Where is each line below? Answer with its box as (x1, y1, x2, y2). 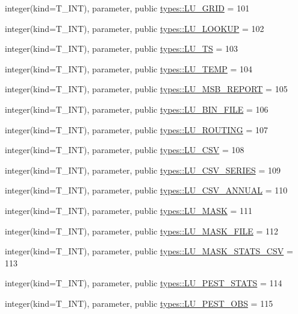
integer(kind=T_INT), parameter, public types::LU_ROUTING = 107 (5, 123, 269, 136)
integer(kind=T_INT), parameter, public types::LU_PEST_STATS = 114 (5, 277, 282, 289)
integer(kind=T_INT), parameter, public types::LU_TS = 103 (5, 42, 238, 55)
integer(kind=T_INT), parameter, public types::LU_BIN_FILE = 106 (5, 102, 269, 115)
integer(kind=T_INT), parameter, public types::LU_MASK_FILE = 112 (5, 224, 279, 237)
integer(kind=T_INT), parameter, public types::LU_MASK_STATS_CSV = (5, 245, 293, 257)
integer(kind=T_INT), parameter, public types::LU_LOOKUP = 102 (5, 22, 264, 34)
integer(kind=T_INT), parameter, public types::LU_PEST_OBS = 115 (5, 297, 273, 309)
